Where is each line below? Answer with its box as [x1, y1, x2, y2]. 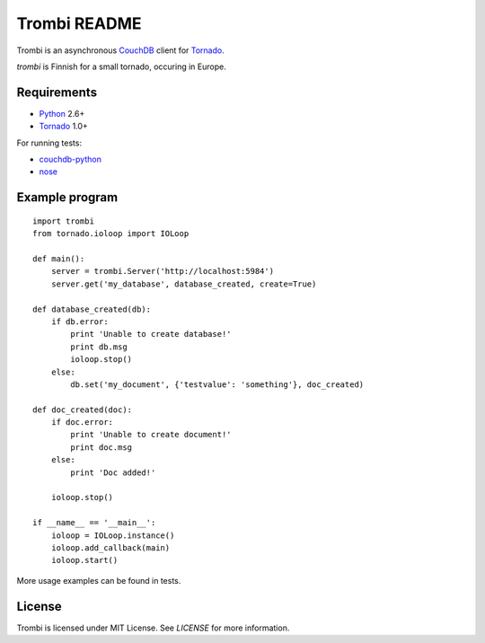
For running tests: [16, 137, 83, 148]
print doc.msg [70, 442, 133, 453]
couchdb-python [39, 154, 102, 165]
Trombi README [16, 13, 143, 33]
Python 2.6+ [39, 108, 85, 119]
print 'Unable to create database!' [70, 329, 233, 339]
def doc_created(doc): [32, 404, 133, 415]
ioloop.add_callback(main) [50, 542, 171, 552]
